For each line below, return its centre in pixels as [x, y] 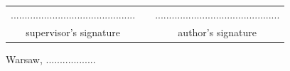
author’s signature [217, 32]
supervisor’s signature [73, 32]
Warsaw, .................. [51, 59]
